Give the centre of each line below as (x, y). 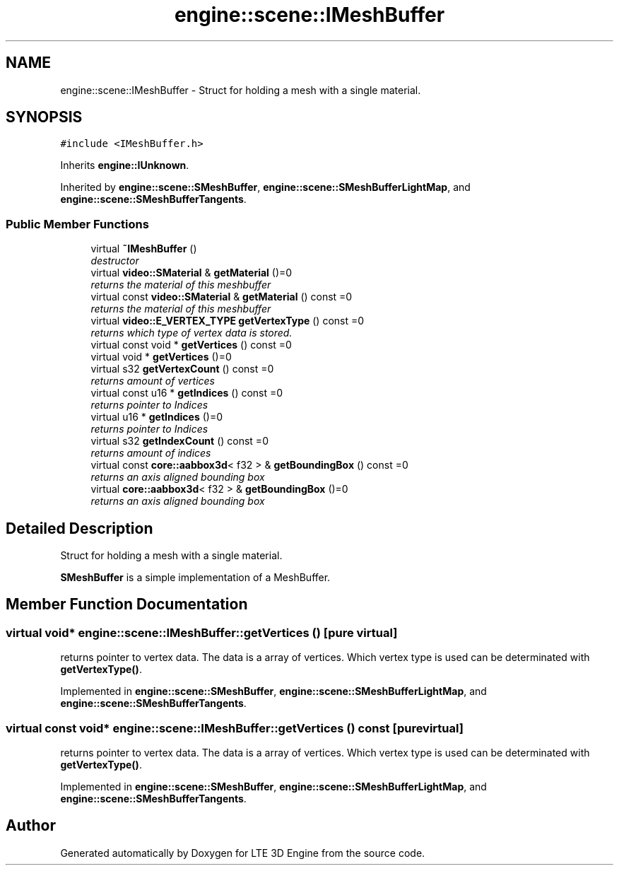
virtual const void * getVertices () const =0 (191, 345)
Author (31, 826)
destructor (115, 261)
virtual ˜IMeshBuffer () (144, 249)
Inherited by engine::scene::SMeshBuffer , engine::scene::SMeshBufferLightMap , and (265, 187)
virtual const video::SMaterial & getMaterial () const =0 (222, 297)
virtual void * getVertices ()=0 (161, 357)
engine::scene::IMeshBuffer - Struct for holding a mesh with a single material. (241, 90)
